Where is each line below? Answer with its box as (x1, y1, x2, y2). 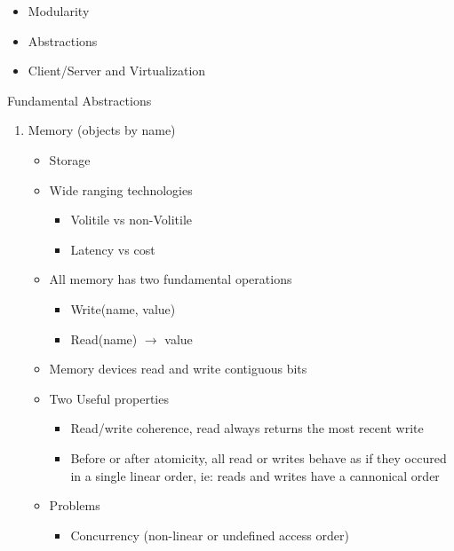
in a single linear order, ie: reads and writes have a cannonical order (70, 466, 440, 484)
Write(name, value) (70, 299, 176, 318)
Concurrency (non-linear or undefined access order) (70, 525, 349, 544)
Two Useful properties (49, 389, 169, 407)
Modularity (28, 2, 90, 20)
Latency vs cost (70, 240, 155, 258)
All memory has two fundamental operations (49, 270, 292, 288)
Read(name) (70, 329, 138, 348)
